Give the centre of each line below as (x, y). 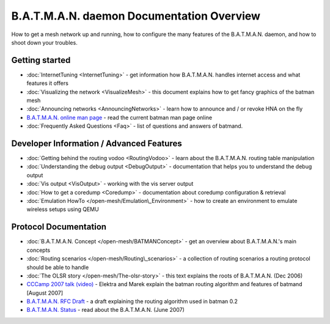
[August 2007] (45, 293)
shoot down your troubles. (44, 42)
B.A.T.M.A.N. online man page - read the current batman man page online (119, 117)
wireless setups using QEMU (63, 209)
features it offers (47, 83)
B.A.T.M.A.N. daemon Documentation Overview (136, 16)
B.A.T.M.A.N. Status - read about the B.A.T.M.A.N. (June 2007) (105, 310)
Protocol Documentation (59, 227)
